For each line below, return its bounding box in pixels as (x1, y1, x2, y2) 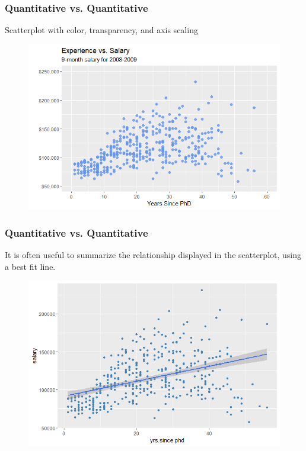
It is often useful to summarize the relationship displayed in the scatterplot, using (5, 248, 301, 260)
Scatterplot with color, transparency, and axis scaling (5, 24, 198, 36)
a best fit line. (5, 260, 56, 272)
